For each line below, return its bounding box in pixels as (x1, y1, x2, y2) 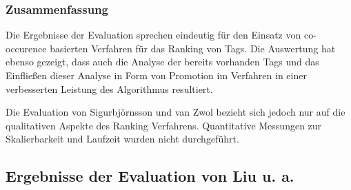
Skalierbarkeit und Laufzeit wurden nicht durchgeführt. (6, 131, 239, 146)
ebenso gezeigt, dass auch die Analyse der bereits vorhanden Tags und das (6, 54, 319, 69)
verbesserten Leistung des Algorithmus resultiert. (6, 81, 213, 96)
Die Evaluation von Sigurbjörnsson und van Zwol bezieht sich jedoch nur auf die (6, 105, 345, 119)
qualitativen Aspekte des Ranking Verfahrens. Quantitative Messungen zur (6, 118, 322, 132)
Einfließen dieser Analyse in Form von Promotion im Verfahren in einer (6, 68, 307, 82)
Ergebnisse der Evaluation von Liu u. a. (6, 165, 294, 187)
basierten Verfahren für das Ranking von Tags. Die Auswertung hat (50, 41, 336, 55)
